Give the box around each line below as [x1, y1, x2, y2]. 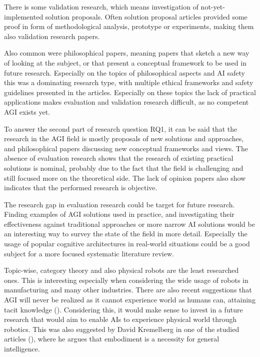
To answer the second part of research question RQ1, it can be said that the [4, 123, 237, 134]
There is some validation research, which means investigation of [4, 2, 198, 12]
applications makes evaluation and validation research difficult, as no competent [4, 97, 249, 107]
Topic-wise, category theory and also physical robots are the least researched [4, 265, 239, 275]
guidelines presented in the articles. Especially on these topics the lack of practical [4, 87, 256, 97]
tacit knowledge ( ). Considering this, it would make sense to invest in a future [4, 304, 243, 314]
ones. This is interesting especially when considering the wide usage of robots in [4, 274, 248, 285]
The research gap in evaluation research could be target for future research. [4, 199, 235, 209]
